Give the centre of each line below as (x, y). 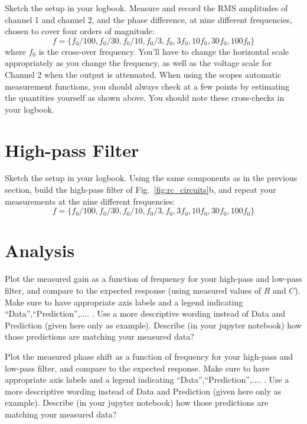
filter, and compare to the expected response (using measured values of (133, 290)
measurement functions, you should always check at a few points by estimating (147, 86)
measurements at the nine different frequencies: (90, 201)
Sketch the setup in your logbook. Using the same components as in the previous (151, 178)
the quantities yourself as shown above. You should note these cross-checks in (145, 98)
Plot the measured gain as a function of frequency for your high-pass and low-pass (153, 279)
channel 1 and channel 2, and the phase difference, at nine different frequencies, (148, 19)
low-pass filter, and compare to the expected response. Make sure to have (137, 368)
